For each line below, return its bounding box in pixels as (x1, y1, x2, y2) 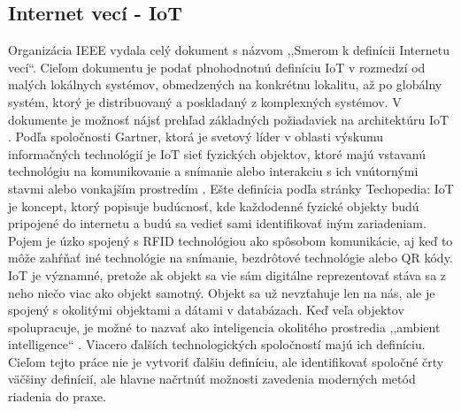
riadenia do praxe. (8, 387, 106, 406)
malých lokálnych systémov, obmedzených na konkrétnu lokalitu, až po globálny (8, 75, 442, 94)
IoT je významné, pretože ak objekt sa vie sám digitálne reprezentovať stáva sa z (8, 265, 447, 284)
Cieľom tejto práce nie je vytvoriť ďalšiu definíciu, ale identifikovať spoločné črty (8, 352, 444, 370)
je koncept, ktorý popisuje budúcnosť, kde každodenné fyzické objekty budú (8, 196, 419, 215)
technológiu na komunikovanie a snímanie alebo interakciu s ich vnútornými (8, 162, 419, 180)
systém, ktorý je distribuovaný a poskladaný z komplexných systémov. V (8, 92, 402, 110)
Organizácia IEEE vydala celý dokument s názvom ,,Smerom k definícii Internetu (8, 41, 449, 59)
